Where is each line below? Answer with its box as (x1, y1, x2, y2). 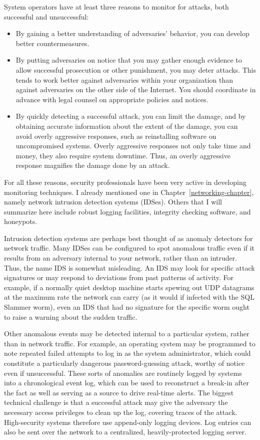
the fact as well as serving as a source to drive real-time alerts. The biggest (4, 387, 234, 397)
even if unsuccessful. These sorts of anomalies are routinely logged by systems (4, 367, 242, 378)
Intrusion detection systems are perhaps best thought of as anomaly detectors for (4, 233, 253, 243)
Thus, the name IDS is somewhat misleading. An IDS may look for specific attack (4, 262, 255, 273)
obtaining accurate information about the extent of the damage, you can (15, 120, 238, 131)
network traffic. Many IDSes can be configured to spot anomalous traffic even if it (4, 243, 255, 253)
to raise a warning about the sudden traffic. (4, 311, 137, 322)
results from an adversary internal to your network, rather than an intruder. (4, 253, 237, 263)
